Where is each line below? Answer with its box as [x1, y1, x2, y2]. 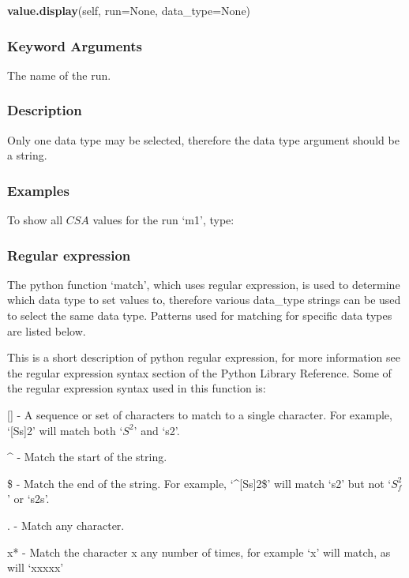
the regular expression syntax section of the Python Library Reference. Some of [7, 364, 392, 381]
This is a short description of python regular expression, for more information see [7, 349, 400, 366]
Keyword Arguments [7, 36, 143, 55]
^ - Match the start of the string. [7, 449, 167, 465]
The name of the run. [7, 66, 111, 83]
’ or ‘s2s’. [7, 490, 50, 507]
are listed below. [7, 322, 86, 339]
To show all [7, 212, 63, 228]
